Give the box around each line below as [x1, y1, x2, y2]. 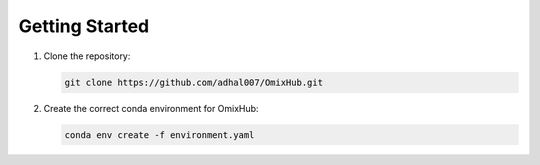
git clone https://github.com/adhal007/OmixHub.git [64, 76, 324, 88]
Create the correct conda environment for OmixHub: [43, 102, 259, 114]
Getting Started [18, 15, 150, 37]
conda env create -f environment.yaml [64, 129, 255, 140]
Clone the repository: [43, 50, 131, 62]
